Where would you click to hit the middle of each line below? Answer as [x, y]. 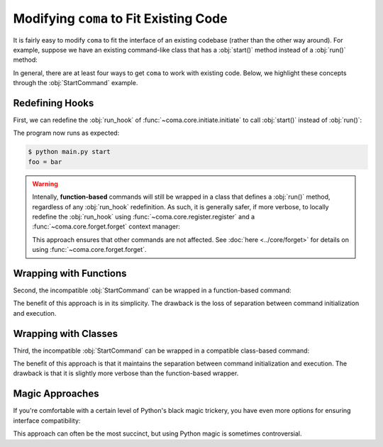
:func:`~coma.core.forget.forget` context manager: [106, 226]
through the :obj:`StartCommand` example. [76, 83]
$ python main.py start [70, 152]
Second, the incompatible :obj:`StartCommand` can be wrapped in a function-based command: [152, 290]
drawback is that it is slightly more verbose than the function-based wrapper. [126, 373]
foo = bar [45, 162]
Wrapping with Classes [66, 333]
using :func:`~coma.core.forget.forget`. [89, 250]
